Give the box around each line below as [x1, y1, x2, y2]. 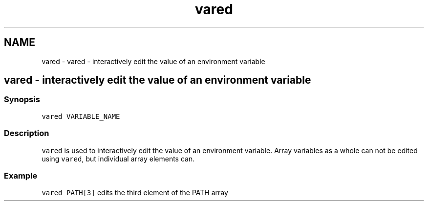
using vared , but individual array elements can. [42, 154, 195, 163]
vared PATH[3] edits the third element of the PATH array [42, 188, 228, 197]
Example [4, 170, 38, 181]
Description [4, 128, 49, 138]
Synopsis [4, 94, 40, 105]
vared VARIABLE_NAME [42, 112, 120, 120]
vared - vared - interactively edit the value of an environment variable [42, 57, 265, 66]
